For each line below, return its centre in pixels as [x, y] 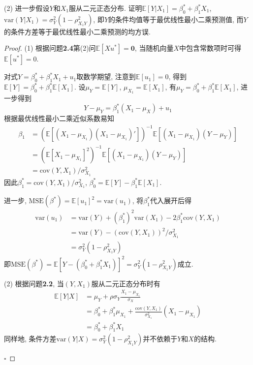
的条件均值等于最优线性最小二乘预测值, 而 [176, 19]
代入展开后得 [171, 200]
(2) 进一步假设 [27, 8]
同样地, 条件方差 [30, 339]
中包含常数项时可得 [210, 48]
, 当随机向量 [154, 48]
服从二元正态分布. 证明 [105, 8]
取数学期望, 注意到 [106, 76]
